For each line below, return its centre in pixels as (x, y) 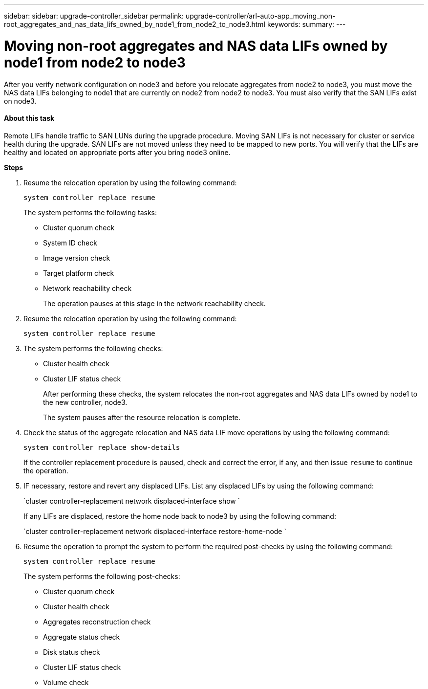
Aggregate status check (82, 637)
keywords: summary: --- (306, 24)
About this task (29, 118)
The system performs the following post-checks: (102, 576)
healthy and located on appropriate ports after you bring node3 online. (117, 152)
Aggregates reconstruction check (97, 622)
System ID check (70, 243)
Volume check (66, 682)
